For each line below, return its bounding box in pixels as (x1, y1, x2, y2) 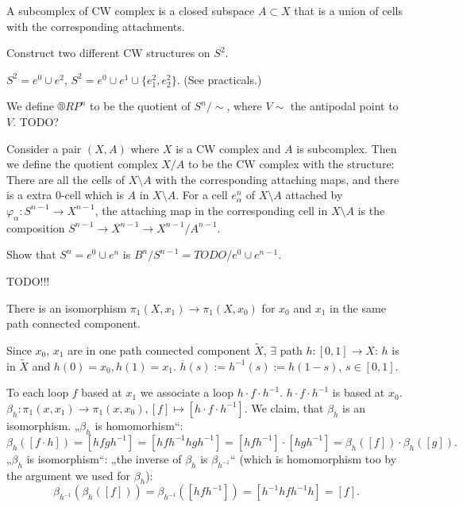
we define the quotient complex (6, 156, 158, 172)
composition (6, 219, 65, 236)
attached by (285, 186, 343, 203)
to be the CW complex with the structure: (187, 156, 395, 172)
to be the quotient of (90, 98, 191, 114)
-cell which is (60, 186, 124, 203)
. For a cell (176, 186, 228, 203)
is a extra (6, 186, 52, 203)
